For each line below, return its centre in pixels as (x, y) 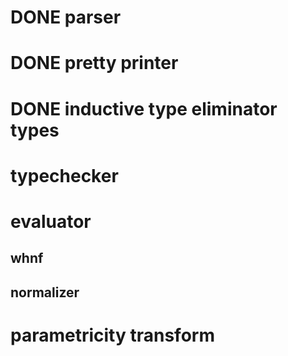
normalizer (45, 292)
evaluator (51, 221)
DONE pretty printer (94, 63)
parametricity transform (112, 335)
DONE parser (66, 17)
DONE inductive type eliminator (144, 108)
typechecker (64, 175)
